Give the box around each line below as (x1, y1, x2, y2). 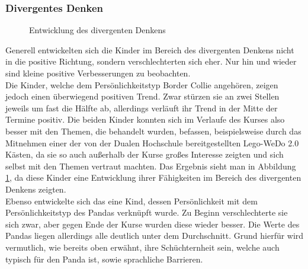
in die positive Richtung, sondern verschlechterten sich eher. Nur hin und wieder (5, 55, 297, 68)
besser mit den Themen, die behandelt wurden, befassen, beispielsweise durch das (5, 124, 301, 137)
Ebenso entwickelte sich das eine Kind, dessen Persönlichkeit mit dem (5, 194, 258, 207)
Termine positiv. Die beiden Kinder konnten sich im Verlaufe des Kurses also (5, 113, 285, 126)
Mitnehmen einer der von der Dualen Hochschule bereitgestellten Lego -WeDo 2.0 (5, 136, 299, 149)
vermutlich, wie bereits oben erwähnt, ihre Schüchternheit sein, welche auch (5, 241, 280, 253)
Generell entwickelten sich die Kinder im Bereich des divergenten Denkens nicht (5, 43, 294, 56)
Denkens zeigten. (5, 182, 66, 195)
